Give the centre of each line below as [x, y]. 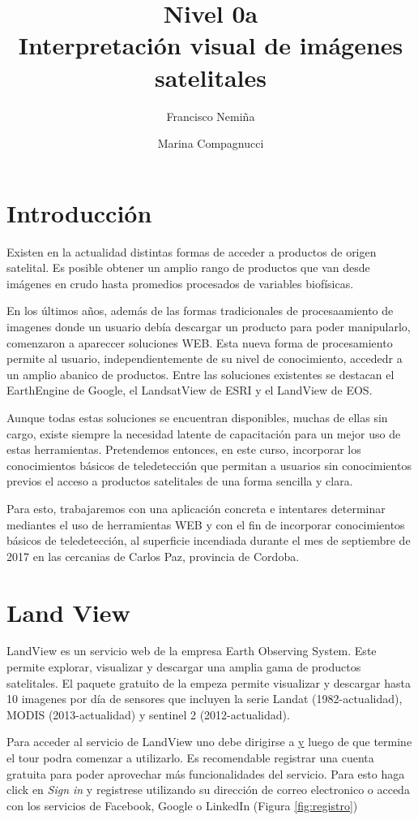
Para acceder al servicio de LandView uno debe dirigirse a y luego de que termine [209, 742]
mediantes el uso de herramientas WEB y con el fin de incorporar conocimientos [206, 524]
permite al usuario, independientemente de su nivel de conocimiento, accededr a [205, 358]
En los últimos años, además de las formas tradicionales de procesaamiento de [200, 311]
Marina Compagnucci [211, 143]
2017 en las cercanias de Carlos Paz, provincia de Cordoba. [153, 556]
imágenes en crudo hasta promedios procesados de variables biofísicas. [180, 283]
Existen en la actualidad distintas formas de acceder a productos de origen [192, 251]
